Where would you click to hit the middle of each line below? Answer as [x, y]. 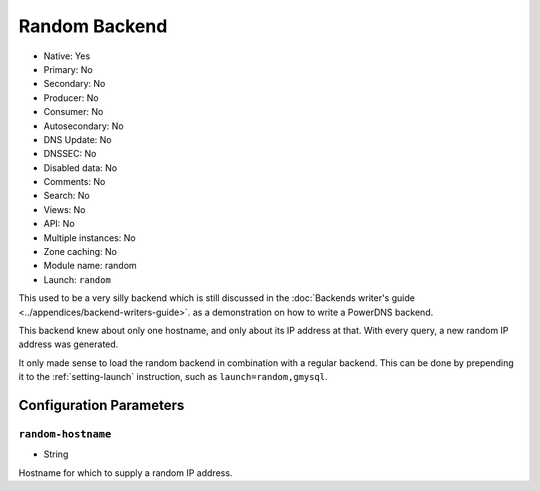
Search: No [66, 196]
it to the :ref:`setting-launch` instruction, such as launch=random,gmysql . [173, 377]
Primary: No [68, 69]
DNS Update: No [77, 139]
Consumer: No [73, 112]
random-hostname [65, 433]
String [56, 454]
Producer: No [71, 97]
